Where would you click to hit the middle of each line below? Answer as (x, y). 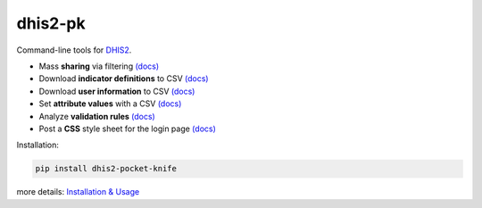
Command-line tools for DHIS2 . (74, 50)
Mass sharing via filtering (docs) (99, 66)
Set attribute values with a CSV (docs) (110, 104)
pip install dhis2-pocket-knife (106, 169)
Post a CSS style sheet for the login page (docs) (127, 129)
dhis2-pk (51, 23)
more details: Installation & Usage (78, 192)
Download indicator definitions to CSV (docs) (124, 79)
